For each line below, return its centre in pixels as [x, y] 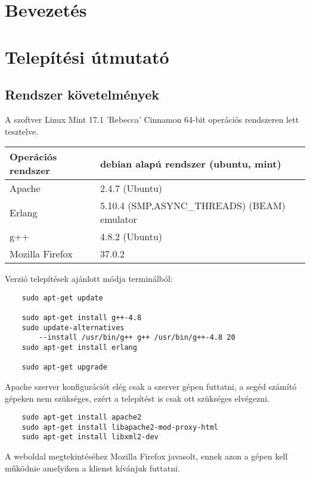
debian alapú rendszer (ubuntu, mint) [191, 163]
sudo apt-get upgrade [64, 367]
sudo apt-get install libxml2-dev [90, 437]
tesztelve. [22, 131]
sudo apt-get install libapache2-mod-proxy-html [120, 427]
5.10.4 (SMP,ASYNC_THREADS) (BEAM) [193, 206]
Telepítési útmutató [87, 56]
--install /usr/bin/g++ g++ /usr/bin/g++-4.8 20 [137, 338]
